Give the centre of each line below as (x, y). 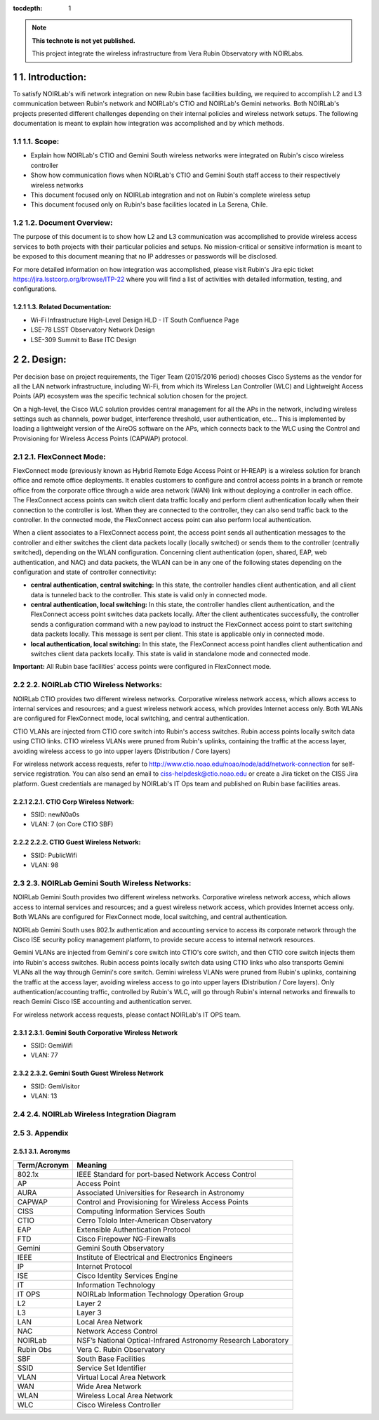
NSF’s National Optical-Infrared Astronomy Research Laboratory (183, 1340)
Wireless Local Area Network (125, 1395)
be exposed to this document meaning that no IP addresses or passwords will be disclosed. (145, 256)
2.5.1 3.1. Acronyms (42, 1152)
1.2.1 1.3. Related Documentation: (62, 307)
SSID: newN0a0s (55, 814)
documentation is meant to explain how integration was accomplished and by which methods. (148, 124)
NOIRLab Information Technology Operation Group (160, 1294)
